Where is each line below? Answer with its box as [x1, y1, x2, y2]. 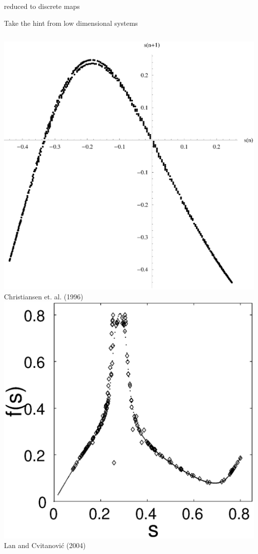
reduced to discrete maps [4, 1, 80, 11]
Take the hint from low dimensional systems [4, 17, 138, 28]
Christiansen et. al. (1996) [4, 291, 83, 301]
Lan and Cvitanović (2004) [4, 540, 86, 551]
